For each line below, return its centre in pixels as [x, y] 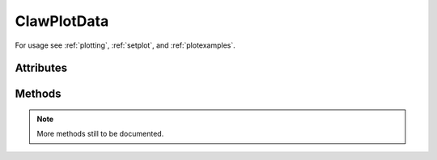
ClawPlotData [62, 21]
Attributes [41, 68]
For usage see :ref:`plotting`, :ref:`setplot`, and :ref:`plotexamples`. [125, 45]
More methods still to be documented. [100, 134]
